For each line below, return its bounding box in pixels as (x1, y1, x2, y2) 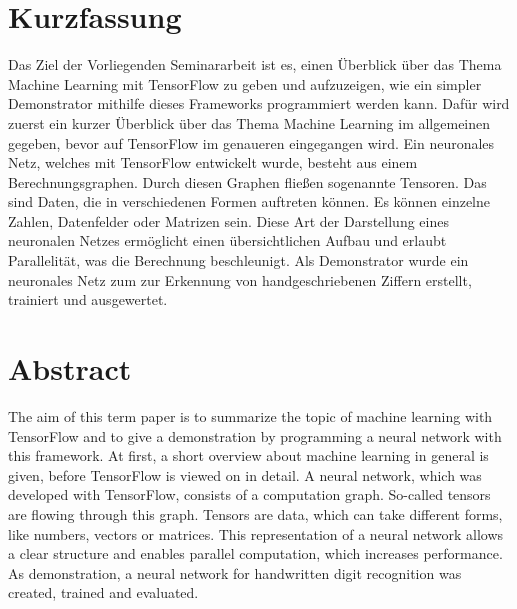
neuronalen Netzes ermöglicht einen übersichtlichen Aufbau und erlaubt (8, 230, 447, 251)
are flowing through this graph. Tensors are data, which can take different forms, (8, 503, 503, 524)
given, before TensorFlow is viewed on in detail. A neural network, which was (8, 464, 482, 485)
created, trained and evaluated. (8, 582, 199, 603)
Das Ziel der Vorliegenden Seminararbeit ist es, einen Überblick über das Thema (8, 54, 502, 75)
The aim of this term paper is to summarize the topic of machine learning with (8, 405, 493, 426)
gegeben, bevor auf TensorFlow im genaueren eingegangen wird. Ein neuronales (8, 132, 495, 153)
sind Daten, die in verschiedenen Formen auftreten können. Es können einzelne (8, 191, 491, 212)
